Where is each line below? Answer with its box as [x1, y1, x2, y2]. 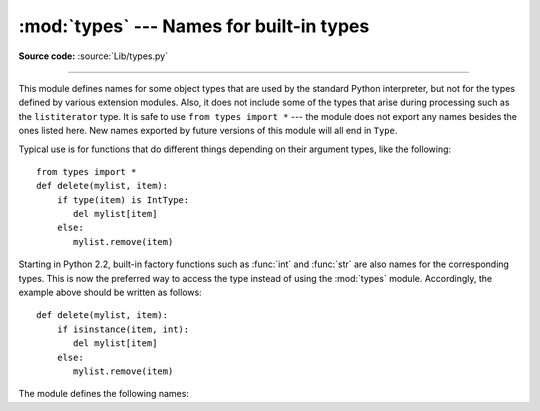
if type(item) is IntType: [56, 194, 190, 205]
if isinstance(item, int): [56, 323, 190, 335]
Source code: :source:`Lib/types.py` [18, 50, 169, 62]
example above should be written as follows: [18, 286, 202, 299]
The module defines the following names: [18, 388, 190, 400]
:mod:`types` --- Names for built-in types [18, 15, 370, 37]
